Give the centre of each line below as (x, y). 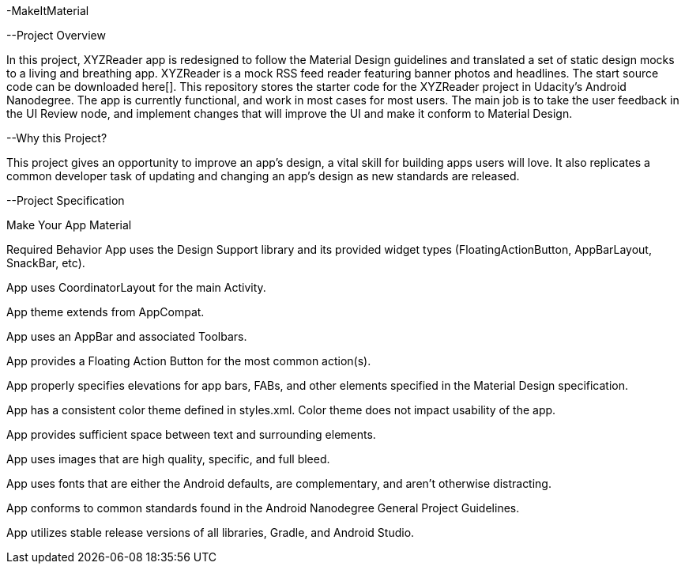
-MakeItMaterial (48, 11)
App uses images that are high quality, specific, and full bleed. (168, 459)
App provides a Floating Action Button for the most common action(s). (189, 361)
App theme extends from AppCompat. (105, 312)
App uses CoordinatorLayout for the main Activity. (136, 287)
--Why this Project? (57, 138)
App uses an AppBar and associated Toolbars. (127, 336)
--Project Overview (56, 35)
